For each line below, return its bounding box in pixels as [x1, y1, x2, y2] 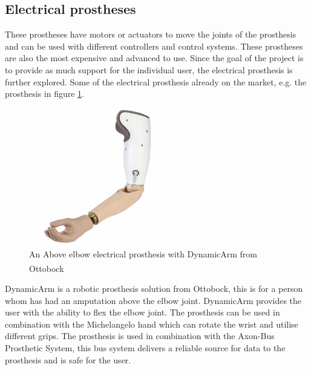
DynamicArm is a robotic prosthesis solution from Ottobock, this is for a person [5, 282, 303, 294]
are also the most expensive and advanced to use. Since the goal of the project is [5, 51, 304, 64]
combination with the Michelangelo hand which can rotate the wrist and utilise [5, 317, 298, 330]
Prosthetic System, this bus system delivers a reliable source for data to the [5, 341, 286, 354]
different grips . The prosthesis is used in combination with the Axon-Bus [5, 329, 275, 342]
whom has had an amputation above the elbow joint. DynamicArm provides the [5, 294, 302, 306]
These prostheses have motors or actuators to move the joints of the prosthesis [5, 28, 296, 41]
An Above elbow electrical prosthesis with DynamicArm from [29, 248, 258, 260]
